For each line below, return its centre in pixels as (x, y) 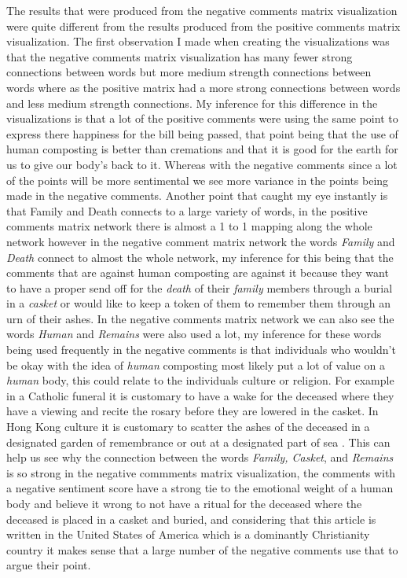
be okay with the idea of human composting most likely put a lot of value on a (196, 364)
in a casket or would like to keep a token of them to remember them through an (198, 303)
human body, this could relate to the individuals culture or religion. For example (200, 380)
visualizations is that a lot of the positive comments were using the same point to (202, 118)
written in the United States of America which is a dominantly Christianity (188, 534)
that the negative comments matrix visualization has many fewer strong (180, 56)
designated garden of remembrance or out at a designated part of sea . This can (198, 442)
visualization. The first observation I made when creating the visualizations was (198, 41)
